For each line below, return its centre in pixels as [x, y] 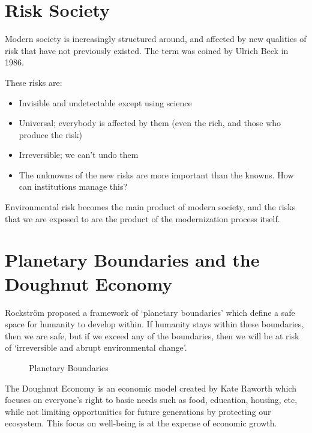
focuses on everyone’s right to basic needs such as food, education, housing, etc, [151, 400]
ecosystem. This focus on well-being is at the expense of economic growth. [141, 423]
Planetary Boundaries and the [132, 260]
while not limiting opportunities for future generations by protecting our [138, 411]
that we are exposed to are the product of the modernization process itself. [142, 218]
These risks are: [34, 82]
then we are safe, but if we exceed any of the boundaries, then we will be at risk [152, 335]
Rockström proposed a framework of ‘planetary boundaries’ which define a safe [150, 312]
